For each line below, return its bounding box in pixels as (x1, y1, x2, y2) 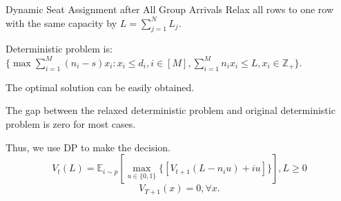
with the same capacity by (6, 15, 117, 30)
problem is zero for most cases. (6, 116, 136, 131)
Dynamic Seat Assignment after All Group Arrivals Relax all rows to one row (6, 2, 334, 16)
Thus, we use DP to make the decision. (6, 140, 170, 154)
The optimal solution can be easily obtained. (6, 79, 195, 94)
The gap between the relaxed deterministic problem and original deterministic (6, 103, 335, 117)
